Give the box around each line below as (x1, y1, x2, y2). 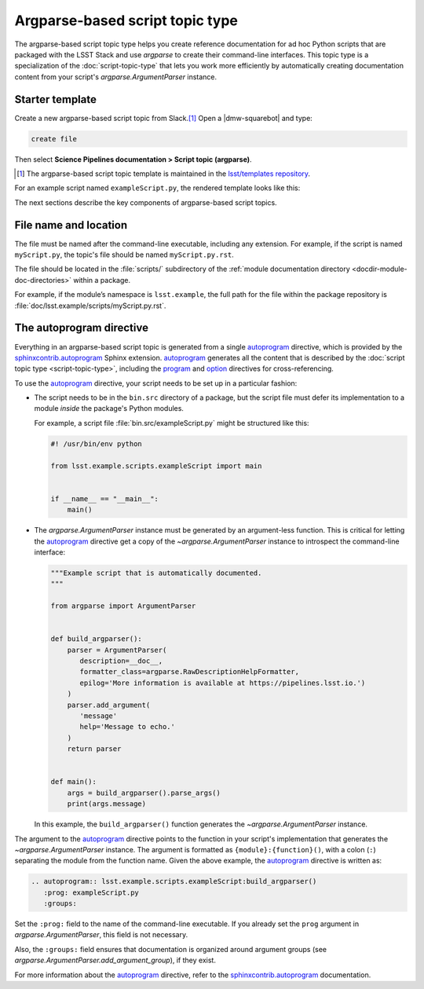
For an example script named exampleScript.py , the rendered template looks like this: (14, 183, 301, 192)
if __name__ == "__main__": (50, 494, 159, 503)
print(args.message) (67, 800, 147, 808)
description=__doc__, (79, 657, 163, 665)
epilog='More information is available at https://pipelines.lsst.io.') (79, 678, 366, 687)
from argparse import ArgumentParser (50, 602, 196, 610)
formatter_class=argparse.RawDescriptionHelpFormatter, (79, 668, 300, 676)
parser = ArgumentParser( (67, 645, 167, 654)
